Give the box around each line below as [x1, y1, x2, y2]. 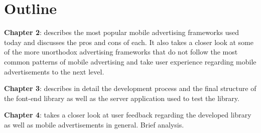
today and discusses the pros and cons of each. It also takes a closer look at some [4, 36, 253, 47]
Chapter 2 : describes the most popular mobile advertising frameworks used [4, 27, 239, 37]
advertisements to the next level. [4, 66, 104, 76]
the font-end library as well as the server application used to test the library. [4, 92, 239, 103]
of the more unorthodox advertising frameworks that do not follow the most [4, 46, 238, 57]
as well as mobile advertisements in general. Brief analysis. [4, 119, 184, 129]
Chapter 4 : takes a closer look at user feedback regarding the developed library [4, 109, 251, 120]
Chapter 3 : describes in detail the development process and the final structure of [4, 83, 256, 93]
